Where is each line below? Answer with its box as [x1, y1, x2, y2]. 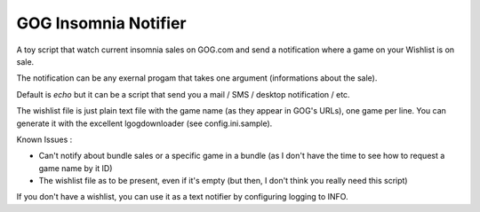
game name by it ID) [38, 162, 113, 173]
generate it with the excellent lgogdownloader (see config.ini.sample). [16, 118, 273, 129]
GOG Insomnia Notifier [16, 13, 187, 33]
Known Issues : [16, 134, 73, 145]
